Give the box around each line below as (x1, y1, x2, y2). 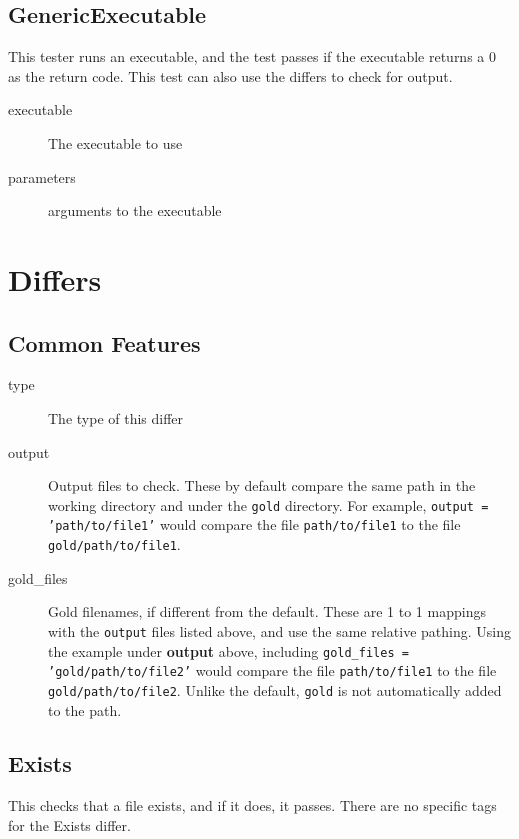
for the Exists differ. (8, 814, 131, 835)
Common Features (8, 327, 201, 358)
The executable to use (48, 132, 183, 153)
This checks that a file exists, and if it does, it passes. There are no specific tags (8, 795, 497, 816)
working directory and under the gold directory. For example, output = (48, 494, 489, 515)
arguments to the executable (48, 200, 222, 221)
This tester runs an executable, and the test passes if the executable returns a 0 (8, 46, 496, 67)
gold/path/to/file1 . (48, 534, 181, 555)
